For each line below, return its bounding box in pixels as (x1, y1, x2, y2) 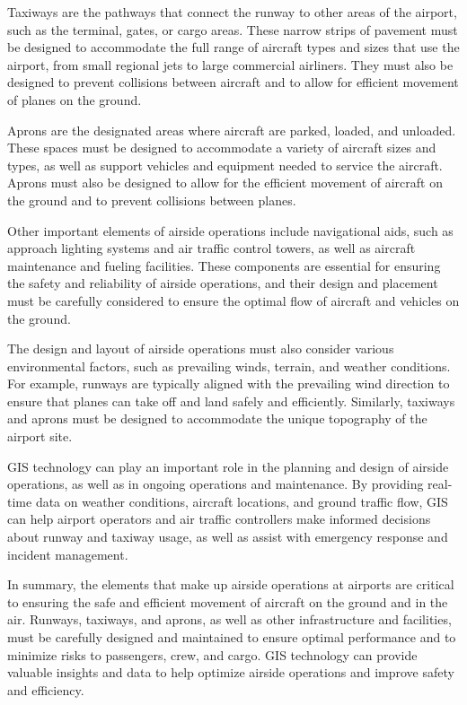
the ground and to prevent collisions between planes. (7, 190, 296, 209)
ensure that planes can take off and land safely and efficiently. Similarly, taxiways (7, 391, 455, 410)
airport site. (7, 427, 73, 446)
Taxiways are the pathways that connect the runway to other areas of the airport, (7, 3, 457, 21)
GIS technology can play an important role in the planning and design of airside (7, 457, 449, 475)
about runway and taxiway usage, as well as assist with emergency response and (7, 527, 448, 546)
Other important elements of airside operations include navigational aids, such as (7, 221, 454, 239)
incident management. (7, 544, 128, 563)
